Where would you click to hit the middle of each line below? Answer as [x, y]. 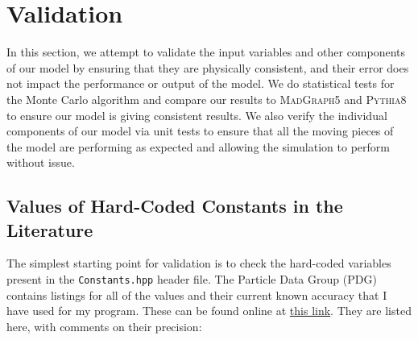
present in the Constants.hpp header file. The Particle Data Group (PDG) [192, 279]
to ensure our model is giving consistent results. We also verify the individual [197, 115]
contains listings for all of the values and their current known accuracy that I [197, 294]
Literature [50, 229]
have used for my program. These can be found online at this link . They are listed [209, 311]
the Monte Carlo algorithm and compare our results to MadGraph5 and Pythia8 [207, 99]
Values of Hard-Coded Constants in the [175, 206]
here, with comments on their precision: [104, 326]
